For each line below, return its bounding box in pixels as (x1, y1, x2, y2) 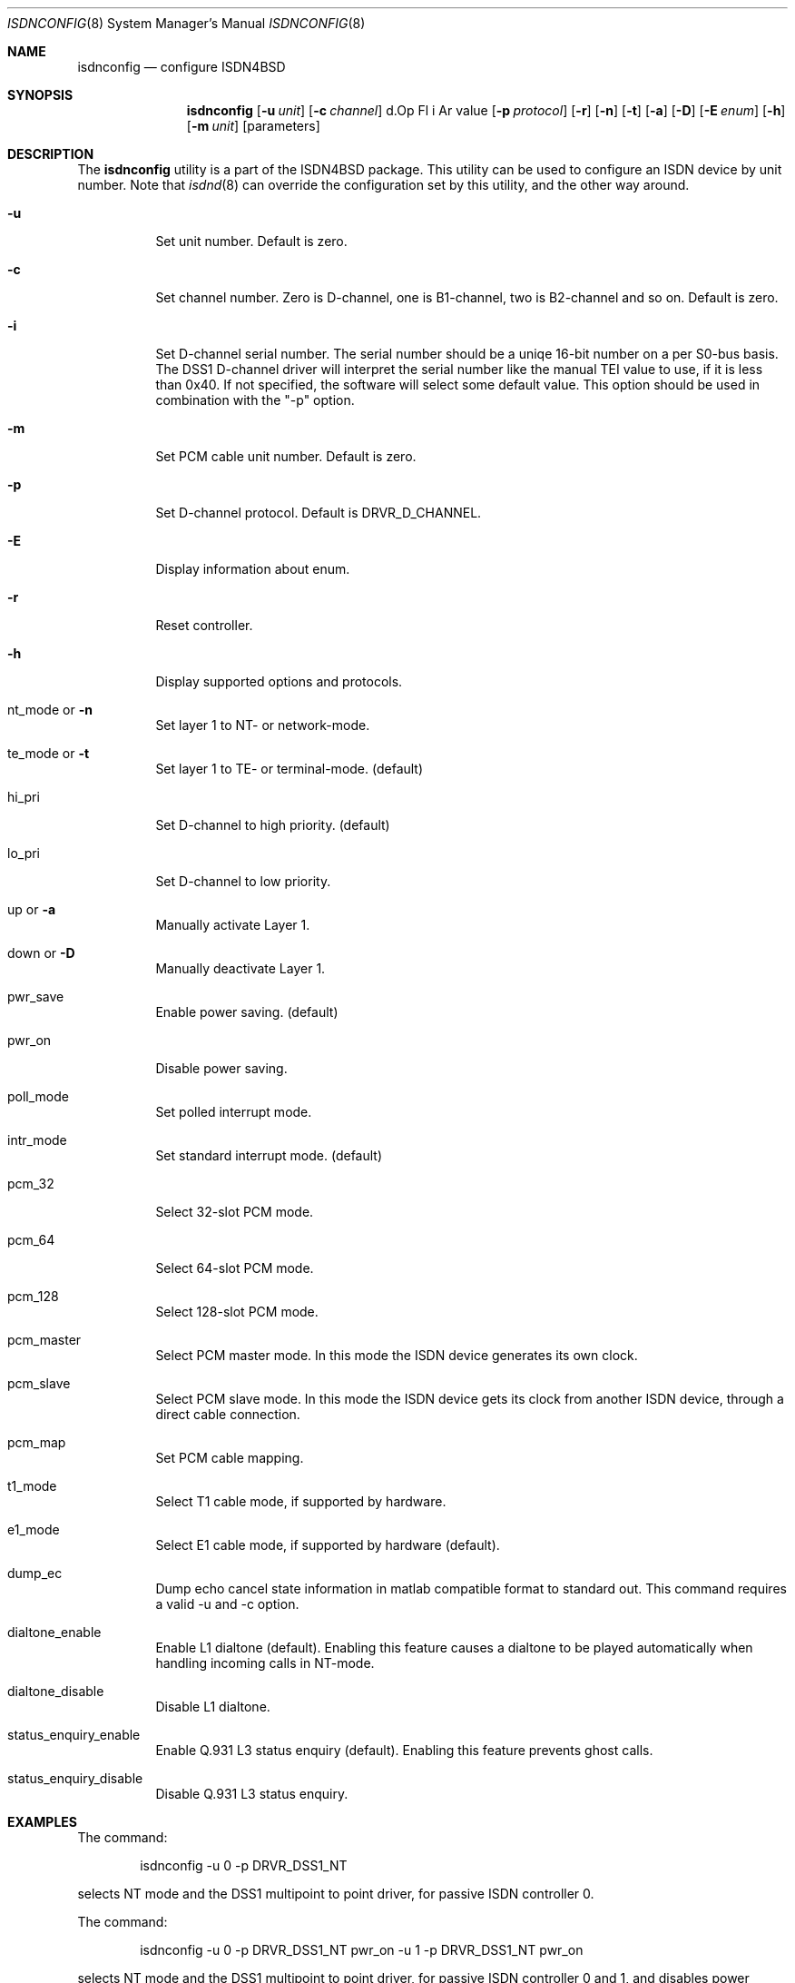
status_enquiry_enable (7, 1727, 141, 1742)
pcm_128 (7, 1288, 59, 1304)
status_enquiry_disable (7, 1771, 143, 1786)
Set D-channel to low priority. (155, 873, 331, 889)
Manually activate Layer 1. (155, 917, 310, 932)
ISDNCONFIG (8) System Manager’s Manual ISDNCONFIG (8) (7, 15, 366, 31)
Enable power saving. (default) (155, 1004, 339, 1020)
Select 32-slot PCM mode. (155, 1204, 314, 1219)
